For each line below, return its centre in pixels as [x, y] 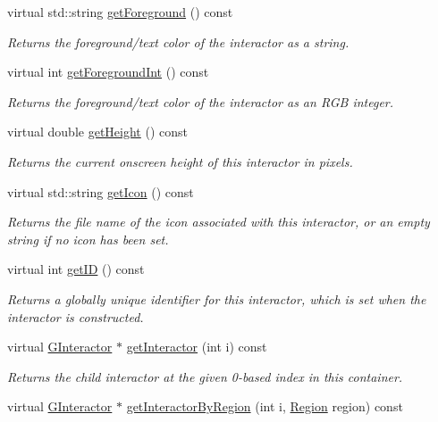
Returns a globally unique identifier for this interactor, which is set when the [217, 298]
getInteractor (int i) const [197, 347]
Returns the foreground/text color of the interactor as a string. [178, 41]
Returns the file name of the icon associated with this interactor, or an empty [219, 222]
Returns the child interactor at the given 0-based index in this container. [205, 376]
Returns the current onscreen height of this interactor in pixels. [180, 161]
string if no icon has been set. [88, 239]
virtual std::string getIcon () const [101, 191]
